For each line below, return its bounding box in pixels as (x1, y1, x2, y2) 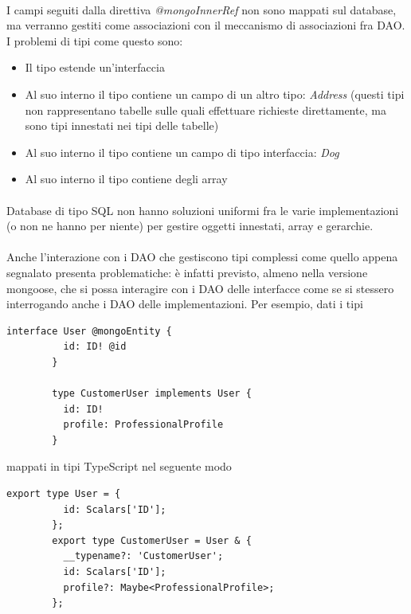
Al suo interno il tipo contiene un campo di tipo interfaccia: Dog (25, 143, 339, 160)
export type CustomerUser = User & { (52, 534, 252, 546)
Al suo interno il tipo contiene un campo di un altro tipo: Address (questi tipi (25, 85, 405, 102)
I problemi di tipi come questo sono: (6, 32, 183, 49)
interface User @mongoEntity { (6, 325, 172, 337)
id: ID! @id (63, 341, 127, 353)
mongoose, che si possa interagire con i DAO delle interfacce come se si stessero (6, 280, 394, 296)
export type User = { (6, 488, 121, 500)
